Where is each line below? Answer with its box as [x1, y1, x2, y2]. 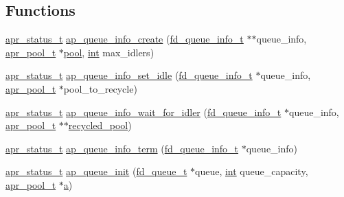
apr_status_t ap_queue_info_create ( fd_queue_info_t [5, 32, 244, 46]
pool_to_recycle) [63, 81, 137, 95]
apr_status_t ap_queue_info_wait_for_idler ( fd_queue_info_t [5, 104, 282, 119]
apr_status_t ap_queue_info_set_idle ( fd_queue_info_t [5, 68, 253, 82]
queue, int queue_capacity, [195, 164, 308, 178]
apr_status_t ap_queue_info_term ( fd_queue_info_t [5, 141, 239, 155]
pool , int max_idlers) [63, 45, 154, 59]
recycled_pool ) [68, 118, 132, 132]
